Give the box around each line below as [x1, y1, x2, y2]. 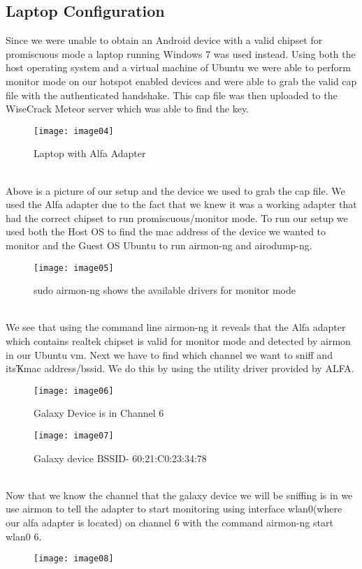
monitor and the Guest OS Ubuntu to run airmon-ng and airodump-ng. [6, 237, 312, 252]
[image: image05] [34, 263, 114, 273]
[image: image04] [34, 126, 114, 136]
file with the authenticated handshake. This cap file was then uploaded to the [6, 87, 338, 102]
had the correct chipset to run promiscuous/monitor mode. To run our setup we [6, 210, 348, 225]
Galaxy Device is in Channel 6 [34, 406, 164, 420]
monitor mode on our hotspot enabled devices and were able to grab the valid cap [6, 73, 357, 88]
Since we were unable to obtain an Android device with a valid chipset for [6, 33, 323, 47]
